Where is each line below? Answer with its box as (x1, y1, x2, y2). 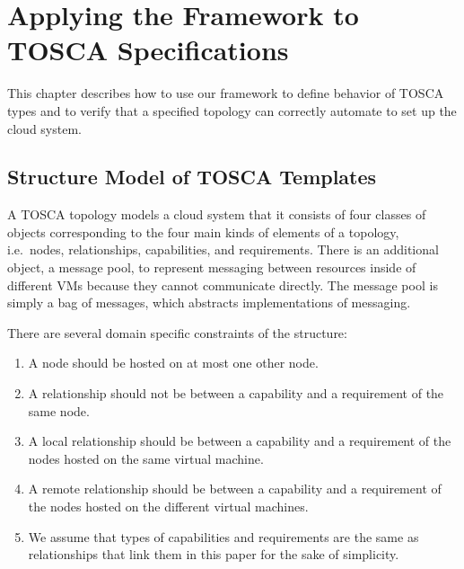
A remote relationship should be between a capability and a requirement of (28, 479, 442, 498)
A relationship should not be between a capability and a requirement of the (28, 384, 444, 403)
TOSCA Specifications (7, 31, 289, 68)
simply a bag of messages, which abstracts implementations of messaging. (7, 293, 411, 312)
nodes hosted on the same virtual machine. (28, 449, 264, 467)
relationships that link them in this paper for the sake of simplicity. (28, 545, 399, 564)
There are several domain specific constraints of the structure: (7, 323, 347, 342)
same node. (28, 401, 90, 420)
